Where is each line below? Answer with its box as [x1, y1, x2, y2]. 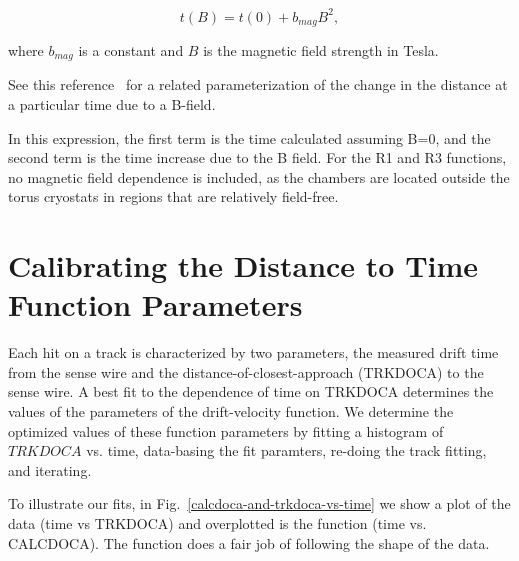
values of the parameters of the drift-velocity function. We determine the [8, 401, 454, 422]
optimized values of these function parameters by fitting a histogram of [8, 420, 444, 441]
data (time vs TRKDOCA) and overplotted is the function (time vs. [8, 513, 427, 534]
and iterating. [8, 459, 92, 480]
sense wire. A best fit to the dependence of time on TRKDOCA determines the [8, 381, 494, 402]
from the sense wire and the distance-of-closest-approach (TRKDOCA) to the [8, 361, 484, 382]
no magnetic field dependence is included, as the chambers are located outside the [8, 166, 510, 187]
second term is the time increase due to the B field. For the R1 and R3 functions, [8, 147, 507, 168]
